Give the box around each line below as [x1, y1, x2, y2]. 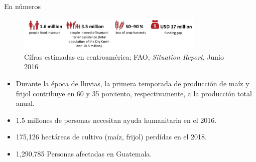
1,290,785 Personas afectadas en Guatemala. [16, 148, 152, 158]
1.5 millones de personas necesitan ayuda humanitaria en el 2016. [16, 114, 217, 125]
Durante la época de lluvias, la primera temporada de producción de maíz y [16, 78, 249, 88]
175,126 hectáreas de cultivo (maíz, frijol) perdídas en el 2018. [16, 131, 207, 142]
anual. [16, 98, 35, 108]
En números [4, 1, 41, 11]
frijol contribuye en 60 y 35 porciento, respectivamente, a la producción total [16, 88, 252, 98]
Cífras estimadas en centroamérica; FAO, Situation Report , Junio [24, 51, 224, 62]
